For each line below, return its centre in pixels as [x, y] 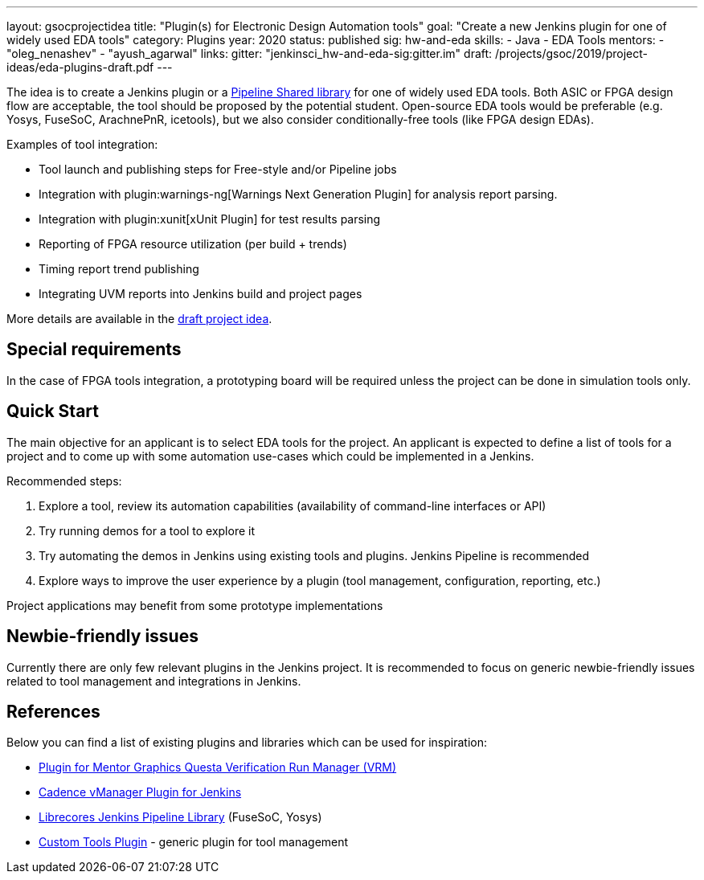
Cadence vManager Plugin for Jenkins [140, 792]
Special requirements [94, 350]
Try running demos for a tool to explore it [147, 530]
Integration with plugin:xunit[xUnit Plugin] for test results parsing [210, 219]
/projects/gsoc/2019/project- [571, 53]
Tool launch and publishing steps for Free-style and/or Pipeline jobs [218, 169]
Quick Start [53, 411]
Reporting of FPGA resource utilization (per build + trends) [193, 244]
